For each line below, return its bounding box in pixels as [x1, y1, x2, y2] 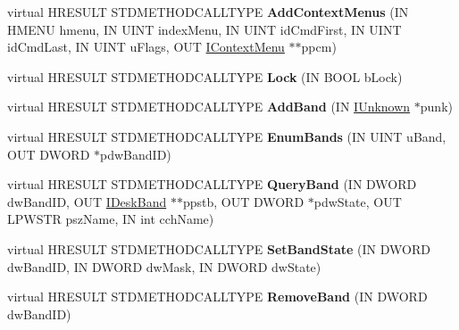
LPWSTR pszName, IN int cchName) [7, 210, 214, 228]
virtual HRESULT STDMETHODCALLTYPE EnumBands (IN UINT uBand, [7, 127, 446, 145]
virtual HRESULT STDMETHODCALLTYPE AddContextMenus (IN [7, 3, 409, 21]
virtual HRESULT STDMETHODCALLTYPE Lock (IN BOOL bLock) [7, 67, 403, 86]
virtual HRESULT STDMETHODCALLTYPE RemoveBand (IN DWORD [7, 287, 428, 306]
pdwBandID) [100, 144, 171, 163]
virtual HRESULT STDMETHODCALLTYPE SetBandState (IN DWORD [7, 239, 430, 258]
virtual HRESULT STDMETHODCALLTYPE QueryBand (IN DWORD [7, 175, 417, 194]
